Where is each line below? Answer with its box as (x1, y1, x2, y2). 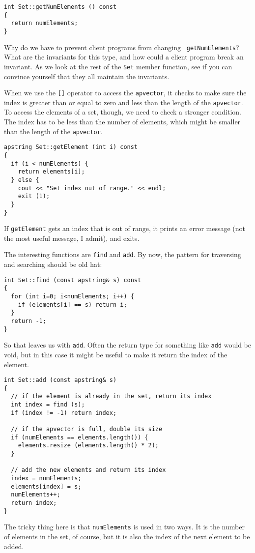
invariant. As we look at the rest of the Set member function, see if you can (4, 61, 232, 71)
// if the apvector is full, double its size (11, 426, 163, 433)
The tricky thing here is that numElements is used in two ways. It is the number (4, 522, 245, 532)
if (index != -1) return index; (11, 409, 117, 416)
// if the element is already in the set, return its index (11, 393, 212, 400)
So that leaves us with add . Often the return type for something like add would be (4, 340, 251, 350)
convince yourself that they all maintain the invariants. (4, 71, 170, 81)
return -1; (11, 317, 46, 324)
